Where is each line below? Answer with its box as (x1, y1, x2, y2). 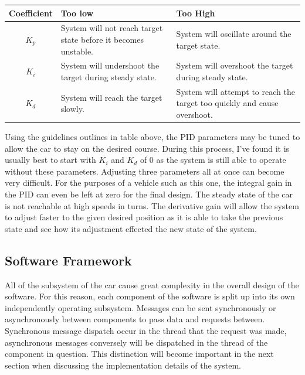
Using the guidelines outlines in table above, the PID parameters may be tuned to (5, 131, 300, 143)
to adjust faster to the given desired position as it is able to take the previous (5, 211, 283, 223)
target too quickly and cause (176, 97, 279, 109)
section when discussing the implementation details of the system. (5, 359, 242, 371)
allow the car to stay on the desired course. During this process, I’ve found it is (5, 142, 290, 154)
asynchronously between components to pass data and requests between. (5, 313, 265, 325)
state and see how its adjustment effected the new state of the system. (5, 222, 257, 234)
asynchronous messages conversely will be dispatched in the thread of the (5, 336, 268, 348)
